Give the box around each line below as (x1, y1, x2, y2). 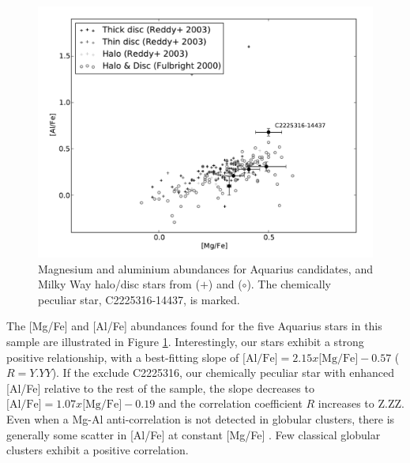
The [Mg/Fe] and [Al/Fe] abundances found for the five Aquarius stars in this (6, 318, 382, 334)
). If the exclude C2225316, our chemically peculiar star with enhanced (51, 364, 395, 381)
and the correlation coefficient (158, 395, 303, 412)
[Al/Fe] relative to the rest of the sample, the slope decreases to (6, 379, 314, 396)
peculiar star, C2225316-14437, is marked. (38, 291, 240, 307)
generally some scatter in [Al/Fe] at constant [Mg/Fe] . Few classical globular (6, 426, 381, 442)
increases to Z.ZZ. (318, 395, 404, 412)
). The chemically (246, 276, 331, 292)
